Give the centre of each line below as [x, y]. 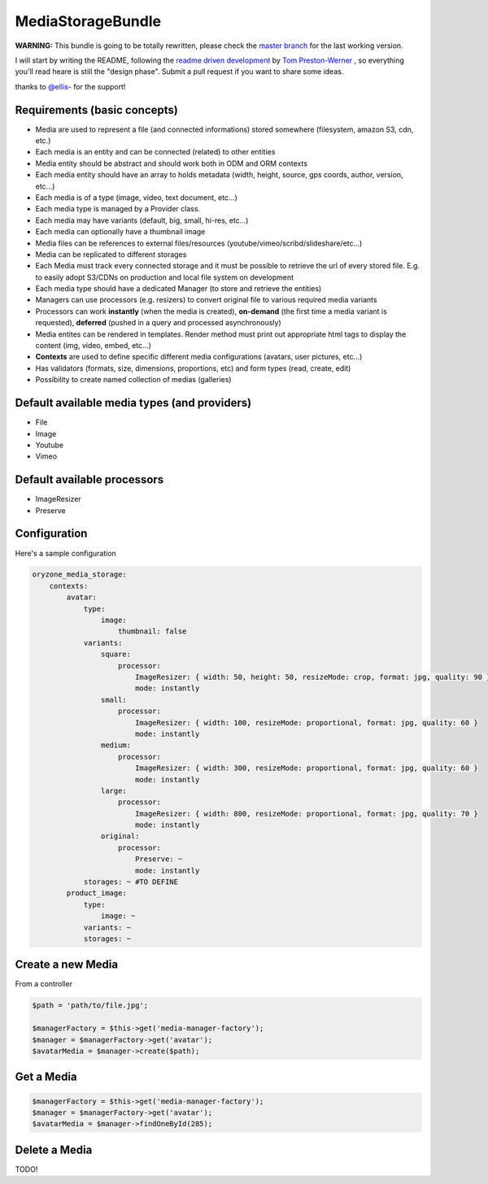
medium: [116, 745]
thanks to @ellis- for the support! [70, 86]
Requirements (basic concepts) [96, 110]
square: [116, 654]
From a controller [44, 984]
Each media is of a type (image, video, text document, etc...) [136, 197]
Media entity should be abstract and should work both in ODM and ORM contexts [172, 163]
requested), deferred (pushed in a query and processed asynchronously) [159, 323]
